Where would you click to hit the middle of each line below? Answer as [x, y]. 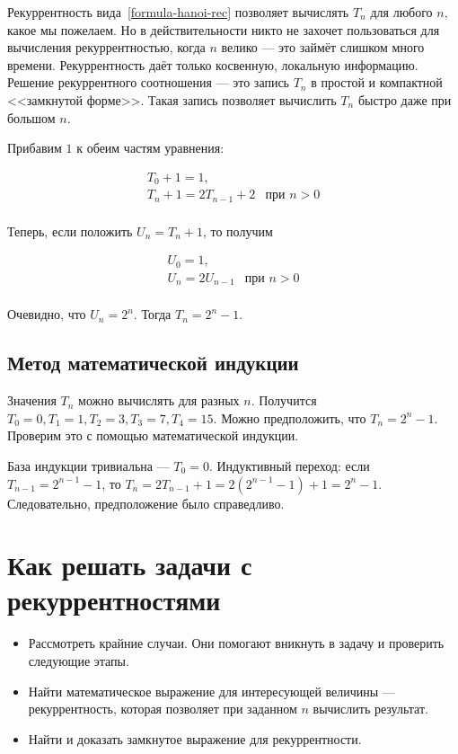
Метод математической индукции [153, 363]
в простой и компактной [377, 82]
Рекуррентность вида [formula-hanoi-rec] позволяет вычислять [178, 12]
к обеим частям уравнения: [150, 148]
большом [31, 117]
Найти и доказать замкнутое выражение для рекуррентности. [195, 738]
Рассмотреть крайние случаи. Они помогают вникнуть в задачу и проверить [236, 643]
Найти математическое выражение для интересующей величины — [211, 691]
